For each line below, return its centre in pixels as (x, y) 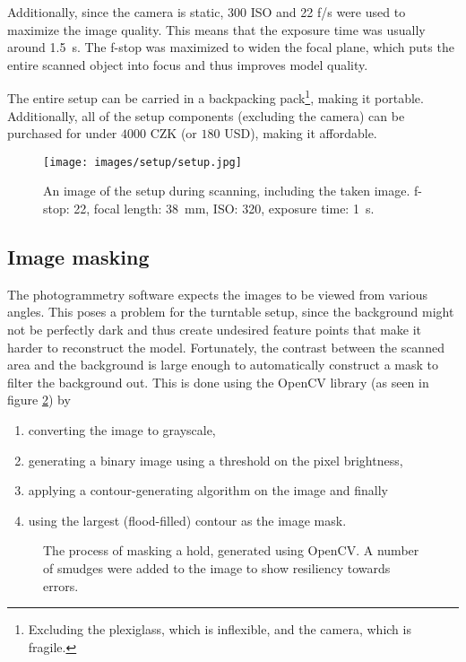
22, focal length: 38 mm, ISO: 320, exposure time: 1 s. (224, 209)
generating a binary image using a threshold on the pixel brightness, (216, 460)
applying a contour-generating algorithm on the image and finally (208, 490)
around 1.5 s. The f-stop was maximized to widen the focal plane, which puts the (231, 47)
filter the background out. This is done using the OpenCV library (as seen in (218, 382)
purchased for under (62, 133)
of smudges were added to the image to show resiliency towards (217, 567)
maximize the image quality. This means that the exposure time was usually (216, 29)
